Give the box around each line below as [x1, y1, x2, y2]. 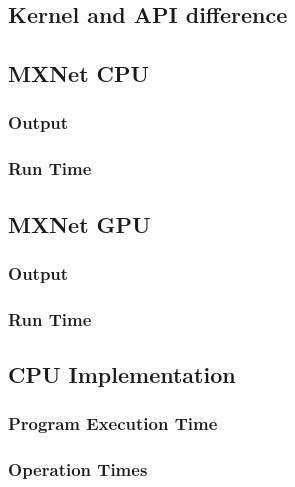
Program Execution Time [8, 411, 218, 436]
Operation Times [8, 457, 148, 482]
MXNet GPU [8, 208, 151, 239]
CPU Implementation [8, 359, 236, 390]
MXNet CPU [8, 58, 150, 89]
